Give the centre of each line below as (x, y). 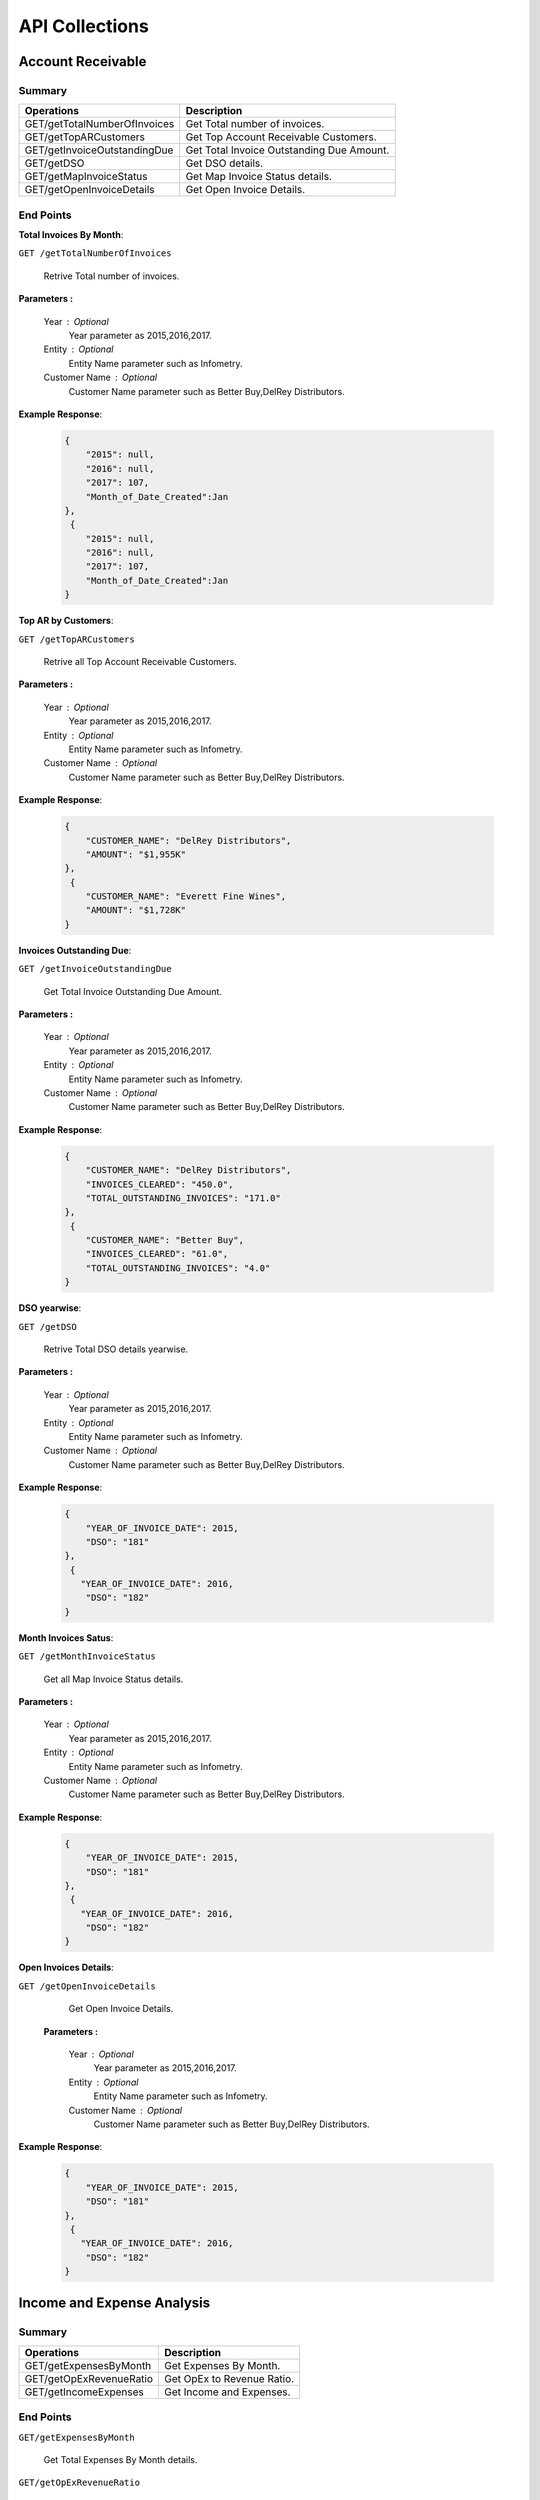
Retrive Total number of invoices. (111, 276)
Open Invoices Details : (66, 1967)
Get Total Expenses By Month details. (120, 2459)
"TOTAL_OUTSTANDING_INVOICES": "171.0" (183, 1198)
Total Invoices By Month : (71, 235)
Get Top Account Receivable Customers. (281, 137)
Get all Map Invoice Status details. (113, 1679)
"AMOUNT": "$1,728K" (136, 910)
